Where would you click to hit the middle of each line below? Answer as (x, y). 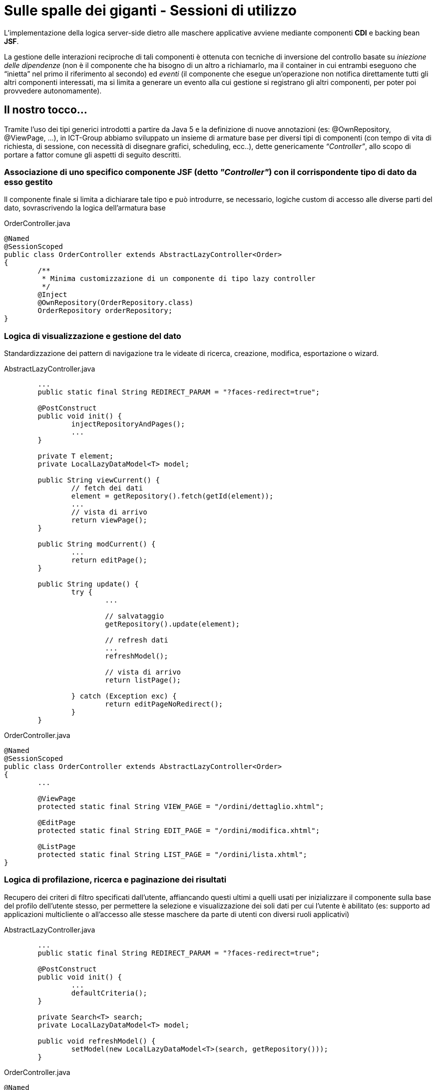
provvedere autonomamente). (53, 90)
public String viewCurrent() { (99, 480)
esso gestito (28, 182)
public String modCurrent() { (97, 544)
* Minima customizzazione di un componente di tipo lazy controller (179, 279)
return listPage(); (143, 680)
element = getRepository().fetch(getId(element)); (172, 496)
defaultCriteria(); (109, 993)
